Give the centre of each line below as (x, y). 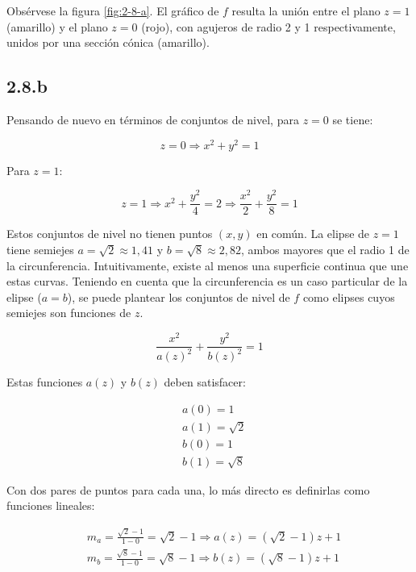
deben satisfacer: (205, 382)
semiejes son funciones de (69, 313)
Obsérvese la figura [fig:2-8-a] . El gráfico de (113, 10)
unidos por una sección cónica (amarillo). (108, 42)
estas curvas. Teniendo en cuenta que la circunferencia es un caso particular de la (207, 281)
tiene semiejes (40, 249)
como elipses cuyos (349, 296)
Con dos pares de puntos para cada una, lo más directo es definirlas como (188, 489)
